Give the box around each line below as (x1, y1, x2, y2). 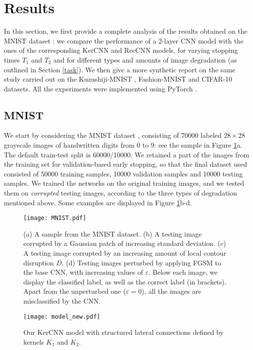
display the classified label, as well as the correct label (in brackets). (23, 276, 227, 286)
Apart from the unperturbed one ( (23, 286, 126, 296)
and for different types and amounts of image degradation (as (53, 54, 237, 65)
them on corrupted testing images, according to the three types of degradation (4, 188, 237, 198)
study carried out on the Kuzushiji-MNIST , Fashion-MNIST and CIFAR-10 (4, 74, 233, 84)
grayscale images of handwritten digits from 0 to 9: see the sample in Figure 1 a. (4, 140, 242, 150)
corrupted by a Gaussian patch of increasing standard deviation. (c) (23, 238, 226, 248)
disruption (23, 257, 54, 267)
